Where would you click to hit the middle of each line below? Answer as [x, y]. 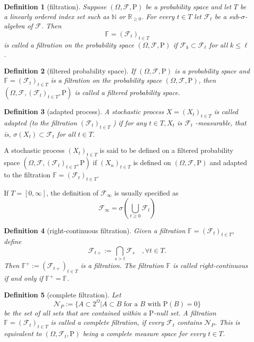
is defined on [152, 162]
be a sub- [228, 16]
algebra [14, 26]
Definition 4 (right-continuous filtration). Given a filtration [95, 230]
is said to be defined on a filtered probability [166, 150]
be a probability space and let [188, 6]
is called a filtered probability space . [127, 92]
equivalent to [23, 333]
